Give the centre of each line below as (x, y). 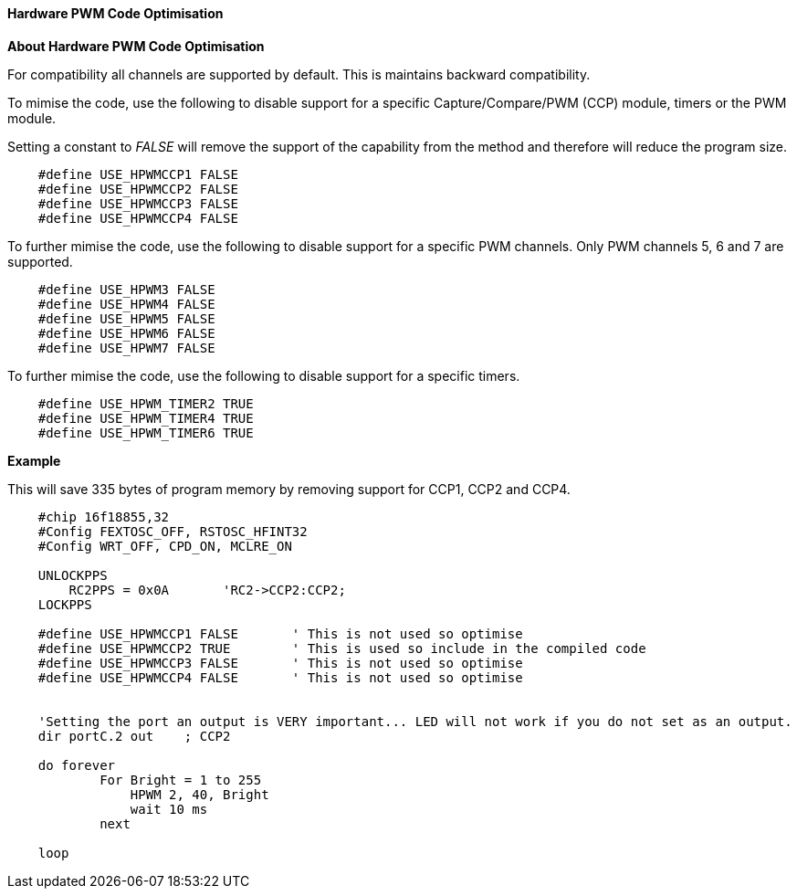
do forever (77, 765)
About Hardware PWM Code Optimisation (136, 46)
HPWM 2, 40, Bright (199, 794)
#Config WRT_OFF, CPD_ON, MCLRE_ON (165, 546)
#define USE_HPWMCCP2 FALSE (138, 189)
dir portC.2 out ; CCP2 (134, 736)
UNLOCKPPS (73, 575)
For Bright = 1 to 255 (181, 780)
